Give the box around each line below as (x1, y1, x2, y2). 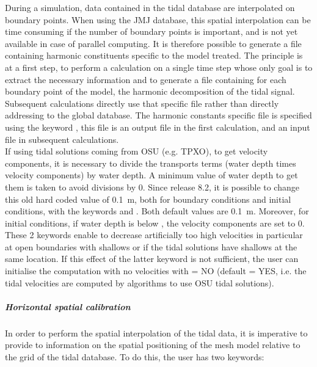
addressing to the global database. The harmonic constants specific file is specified (5, 109, 312, 122)
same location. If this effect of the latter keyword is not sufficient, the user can (5, 252, 299, 265)
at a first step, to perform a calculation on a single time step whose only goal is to (5, 60, 313, 73)
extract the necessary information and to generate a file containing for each (5, 73, 286, 85)
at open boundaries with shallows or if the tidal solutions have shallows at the (5, 240, 297, 253)
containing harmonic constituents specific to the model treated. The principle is (5, 49, 303, 62)
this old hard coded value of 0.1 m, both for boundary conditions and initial (5, 192, 291, 205)
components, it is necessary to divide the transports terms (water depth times (5, 156, 296, 169)
